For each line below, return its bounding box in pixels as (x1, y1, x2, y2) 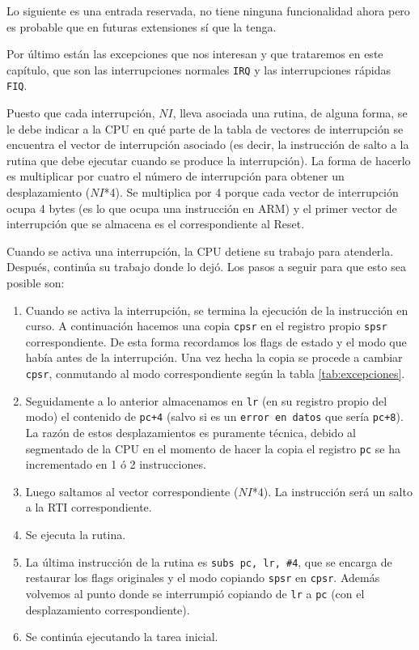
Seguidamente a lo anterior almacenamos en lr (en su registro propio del (25, 392, 387, 409)
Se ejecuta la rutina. (25, 526, 126, 543)
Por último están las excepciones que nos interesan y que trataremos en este (6, 45, 383, 62)
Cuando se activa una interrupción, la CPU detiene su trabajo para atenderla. (6, 242, 394, 259)
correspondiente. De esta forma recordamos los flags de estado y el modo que (25, 333, 407, 350)
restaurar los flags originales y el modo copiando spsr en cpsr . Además (25, 569, 380, 586)
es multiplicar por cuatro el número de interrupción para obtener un (6, 168, 345, 185)
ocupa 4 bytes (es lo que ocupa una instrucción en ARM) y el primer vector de (6, 199, 397, 216)
